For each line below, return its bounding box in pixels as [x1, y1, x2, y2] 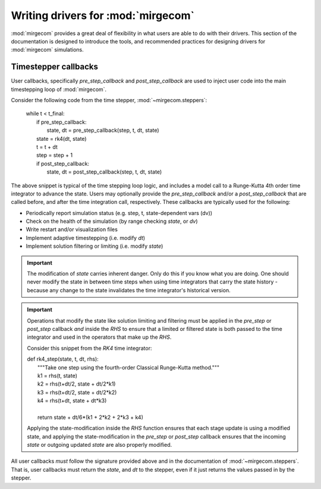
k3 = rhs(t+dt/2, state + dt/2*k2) [37, 389, 117, 396]
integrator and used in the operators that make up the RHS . [27, 333, 172, 341]
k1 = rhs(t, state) [37, 372, 77, 379]
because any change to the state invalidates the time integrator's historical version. [27, 286, 231, 294]
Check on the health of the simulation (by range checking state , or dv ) [26, 217, 199, 225]
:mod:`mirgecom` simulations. [11, 46, 84, 53]
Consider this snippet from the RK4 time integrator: [27, 345, 152, 352]
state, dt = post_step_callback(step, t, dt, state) [46, 168, 162, 175]
